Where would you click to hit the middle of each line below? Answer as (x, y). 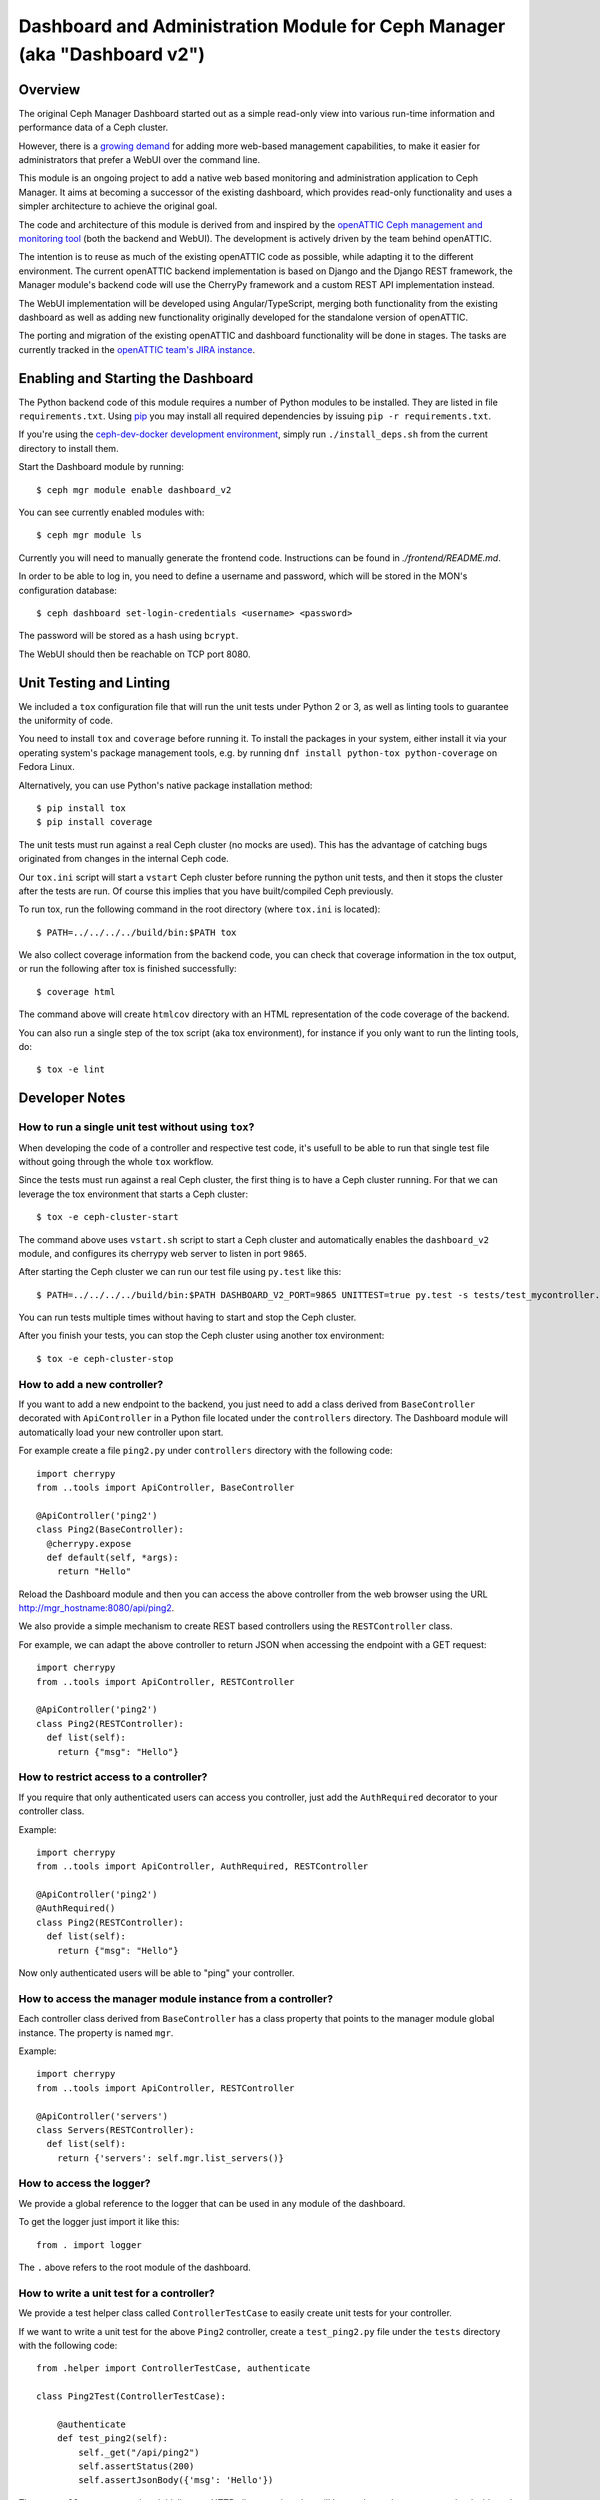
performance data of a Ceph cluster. (93, 127)
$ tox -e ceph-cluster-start (107, 1217)
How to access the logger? (84, 2183)
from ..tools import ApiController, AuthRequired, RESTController (202, 1866)
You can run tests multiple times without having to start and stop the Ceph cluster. (187, 1317)
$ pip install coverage (94, 822)
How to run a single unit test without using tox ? (136, 1127)
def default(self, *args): (112, 1557)
